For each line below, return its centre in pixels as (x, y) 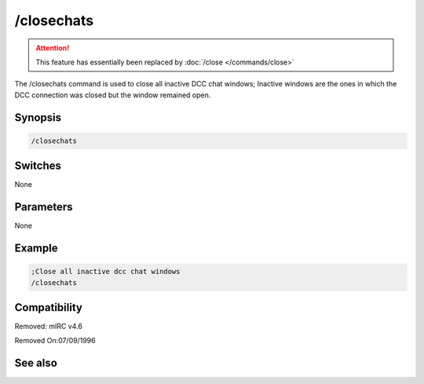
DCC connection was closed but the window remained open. (113, 95)
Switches (38, 166)
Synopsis (38, 117)
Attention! (53, 48)
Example (36, 248)
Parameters (44, 207)
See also (36, 363)
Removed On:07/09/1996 (55, 341)
